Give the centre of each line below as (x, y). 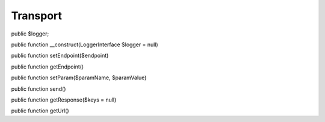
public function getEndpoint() (48, 67)
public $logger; (30, 34)
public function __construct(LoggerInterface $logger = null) (85, 44)
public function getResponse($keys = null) (64, 100)
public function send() (39, 89)
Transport (37, 16)
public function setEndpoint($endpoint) (60, 56)
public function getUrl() (40, 111)
